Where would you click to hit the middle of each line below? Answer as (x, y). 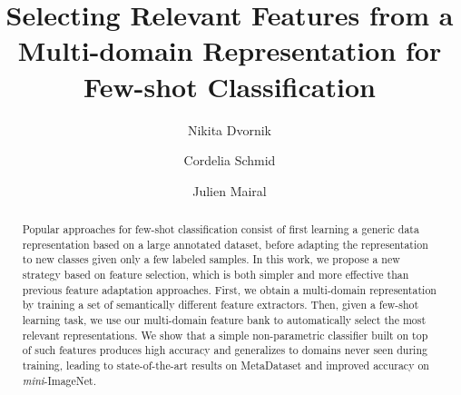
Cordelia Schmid (230, 160)
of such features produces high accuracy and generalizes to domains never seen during (225, 350)
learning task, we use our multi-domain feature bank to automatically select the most (224, 320)
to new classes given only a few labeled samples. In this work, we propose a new (211, 259)
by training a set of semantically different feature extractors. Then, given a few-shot (221, 305)
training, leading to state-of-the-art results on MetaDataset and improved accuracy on (226, 365)
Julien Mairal (230, 190)
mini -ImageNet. (59, 380)
